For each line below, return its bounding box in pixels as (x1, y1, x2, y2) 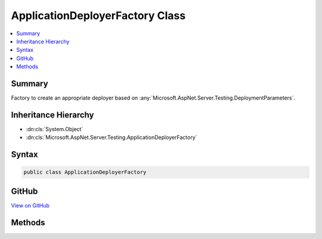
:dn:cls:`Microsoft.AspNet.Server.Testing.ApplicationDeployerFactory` (26, 134, 197, 141)
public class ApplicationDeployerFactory (23, 169, 147, 176)
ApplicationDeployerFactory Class (11, 9, 186, 22)
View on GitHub (11, 201, 50, 209)
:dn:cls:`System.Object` (26, 125, 83, 132)
